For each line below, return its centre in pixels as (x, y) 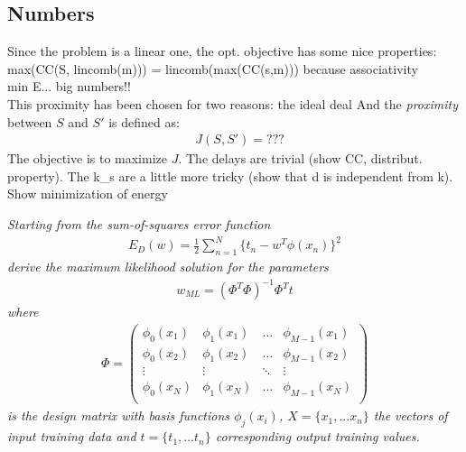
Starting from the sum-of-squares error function (139, 223)
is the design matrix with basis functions (119, 415)
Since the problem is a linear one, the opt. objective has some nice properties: (222, 51)
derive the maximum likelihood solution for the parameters (168, 266)
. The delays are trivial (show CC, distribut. (300, 158)
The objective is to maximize (87, 158)
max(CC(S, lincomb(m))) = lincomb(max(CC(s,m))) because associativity (213, 68)
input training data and (72, 436)
